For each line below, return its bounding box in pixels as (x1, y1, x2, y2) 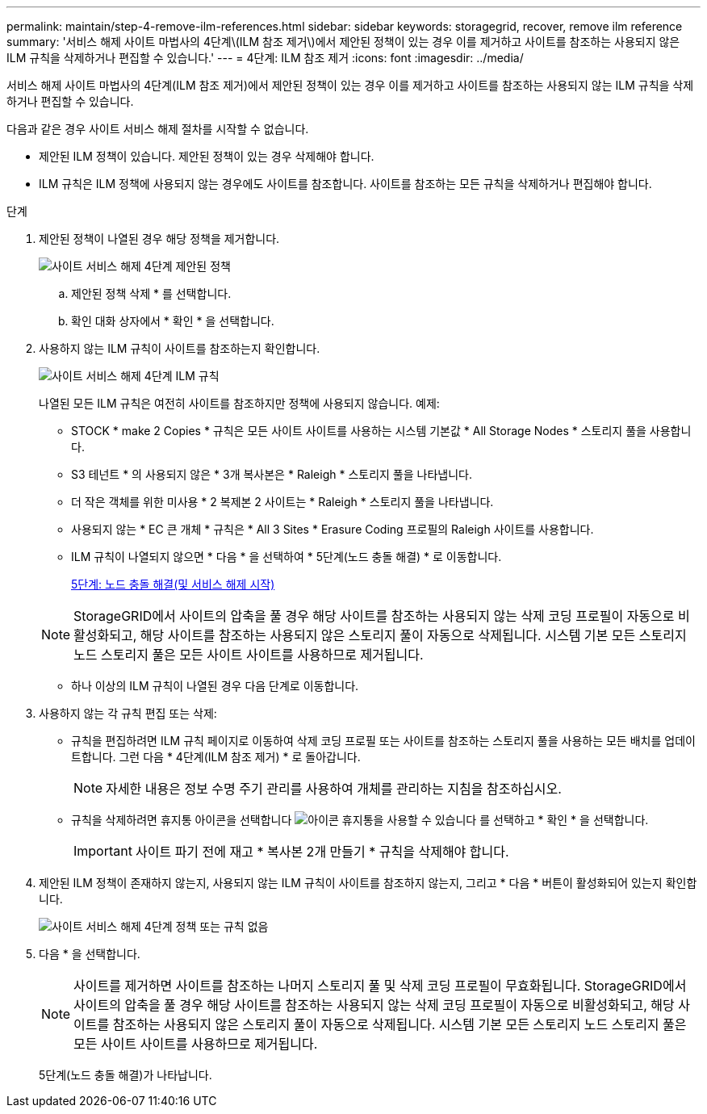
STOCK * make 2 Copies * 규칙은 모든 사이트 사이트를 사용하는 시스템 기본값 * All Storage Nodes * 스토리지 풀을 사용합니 (71, 424, 692, 438)
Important (73, 843, 132, 859)
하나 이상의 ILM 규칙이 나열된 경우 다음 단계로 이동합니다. (71, 679, 359, 693)
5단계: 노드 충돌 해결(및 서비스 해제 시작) (71, 577, 275, 591)
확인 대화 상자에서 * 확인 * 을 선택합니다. (71, 314, 274, 328)
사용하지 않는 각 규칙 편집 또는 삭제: (39, 706, 217, 720)
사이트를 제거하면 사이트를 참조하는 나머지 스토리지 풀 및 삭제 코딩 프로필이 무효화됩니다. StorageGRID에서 (73, 978, 687, 994)
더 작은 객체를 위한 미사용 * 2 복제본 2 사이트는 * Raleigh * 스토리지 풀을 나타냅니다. (71, 495, 494, 509)
